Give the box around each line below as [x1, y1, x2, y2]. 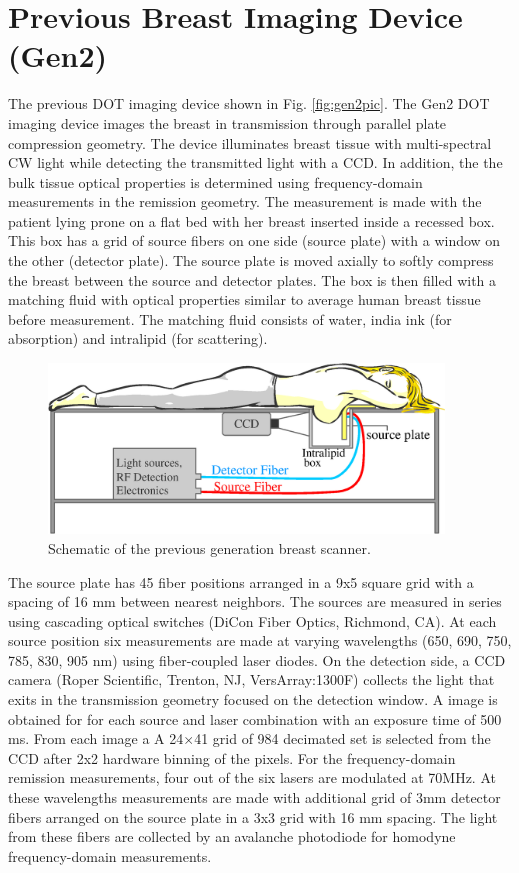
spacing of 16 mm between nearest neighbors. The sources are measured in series [8, 591, 502, 612]
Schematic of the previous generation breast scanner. [48, 537, 371, 558]
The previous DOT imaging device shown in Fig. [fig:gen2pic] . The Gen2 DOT [8, 93, 490, 114]
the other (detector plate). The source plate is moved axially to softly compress [8, 250, 494, 271]
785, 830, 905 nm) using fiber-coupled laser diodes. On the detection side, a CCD [8, 649, 506, 670]
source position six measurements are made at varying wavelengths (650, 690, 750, [8, 630, 512, 651]
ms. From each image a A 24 [8, 728, 184, 749]
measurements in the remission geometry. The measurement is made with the [8, 191, 482, 212]
